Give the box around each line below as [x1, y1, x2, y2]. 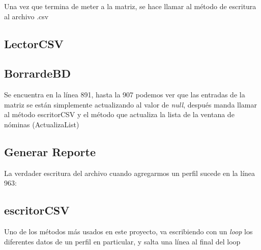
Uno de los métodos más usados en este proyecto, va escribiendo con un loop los [4, 226, 253, 237]
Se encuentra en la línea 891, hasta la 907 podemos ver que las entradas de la [4, 89, 245, 100]
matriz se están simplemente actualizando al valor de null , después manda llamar [4, 99, 257, 110]
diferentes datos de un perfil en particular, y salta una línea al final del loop [4, 236, 241, 246]
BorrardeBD [4, 65, 71, 81]
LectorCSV [4, 35, 64, 51]
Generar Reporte [4, 144, 96, 159]
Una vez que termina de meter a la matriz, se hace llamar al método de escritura [4, 1, 256, 11]
